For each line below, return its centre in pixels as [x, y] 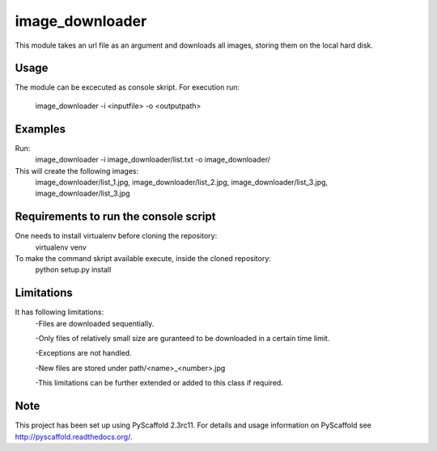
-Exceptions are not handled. [84, 353]
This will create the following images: [77, 171]
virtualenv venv [61, 247]
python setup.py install [73, 270]
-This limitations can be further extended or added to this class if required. [159, 383]
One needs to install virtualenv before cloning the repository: [116, 236]
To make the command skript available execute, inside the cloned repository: [143, 258]
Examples [40, 129]
